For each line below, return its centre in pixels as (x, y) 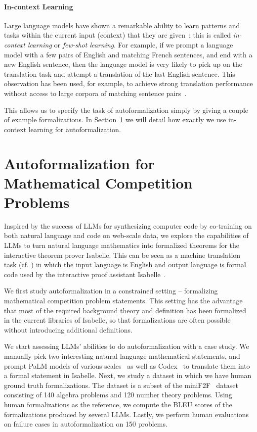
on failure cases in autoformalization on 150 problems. (86, 424)
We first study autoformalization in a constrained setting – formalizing (111, 291)
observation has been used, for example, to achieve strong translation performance (128, 83)
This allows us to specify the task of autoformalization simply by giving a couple (126, 110)
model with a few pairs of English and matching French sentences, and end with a (128, 54)
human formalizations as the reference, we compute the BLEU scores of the (118, 404)
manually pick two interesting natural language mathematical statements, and (122, 356)
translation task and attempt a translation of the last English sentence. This (120, 73)
